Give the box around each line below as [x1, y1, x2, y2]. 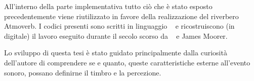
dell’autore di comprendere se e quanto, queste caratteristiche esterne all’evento [4, 57, 250, 67]
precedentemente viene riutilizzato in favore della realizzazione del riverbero [4, 11, 239, 21]
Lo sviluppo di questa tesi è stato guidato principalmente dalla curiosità [4, 47, 227, 58]
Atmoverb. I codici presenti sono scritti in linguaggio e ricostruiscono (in [4, 21, 235, 31]
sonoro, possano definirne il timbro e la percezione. [4, 67, 161, 77]
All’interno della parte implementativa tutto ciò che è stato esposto [4, 1, 213, 11]
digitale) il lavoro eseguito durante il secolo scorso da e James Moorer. [4, 30, 228, 41]
